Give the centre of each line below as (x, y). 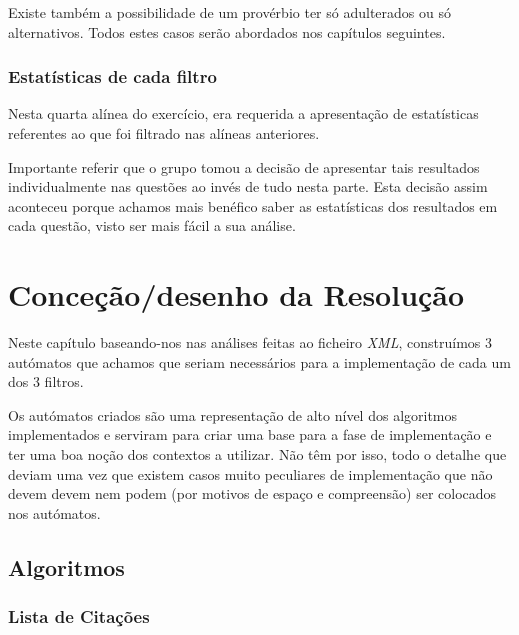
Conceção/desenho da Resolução (236, 294)
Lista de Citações (79, 616)
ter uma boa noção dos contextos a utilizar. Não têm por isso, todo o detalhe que (257, 454)
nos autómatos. (54, 512)
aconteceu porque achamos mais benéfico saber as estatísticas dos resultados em (253, 205)
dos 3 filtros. (46, 381)
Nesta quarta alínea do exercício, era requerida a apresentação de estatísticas (243, 113)
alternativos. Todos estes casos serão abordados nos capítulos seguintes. (227, 31)
